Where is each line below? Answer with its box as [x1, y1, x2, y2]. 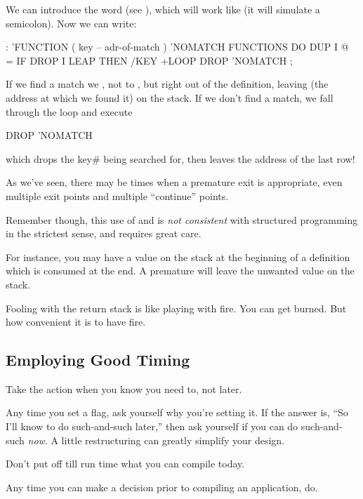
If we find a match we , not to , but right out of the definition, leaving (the [6, 76, 329, 91]
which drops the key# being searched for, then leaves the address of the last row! [6, 151, 355, 166]
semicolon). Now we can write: [6, 15, 137, 30]
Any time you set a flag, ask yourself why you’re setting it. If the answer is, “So [6, 405, 348, 420]
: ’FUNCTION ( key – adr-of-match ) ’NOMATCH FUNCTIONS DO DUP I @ [6, 39, 349, 54]
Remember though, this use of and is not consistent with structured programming [6, 212, 358, 227]
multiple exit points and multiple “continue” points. [6, 188, 229, 203]
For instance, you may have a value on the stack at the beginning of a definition [6, 249, 350, 264]
